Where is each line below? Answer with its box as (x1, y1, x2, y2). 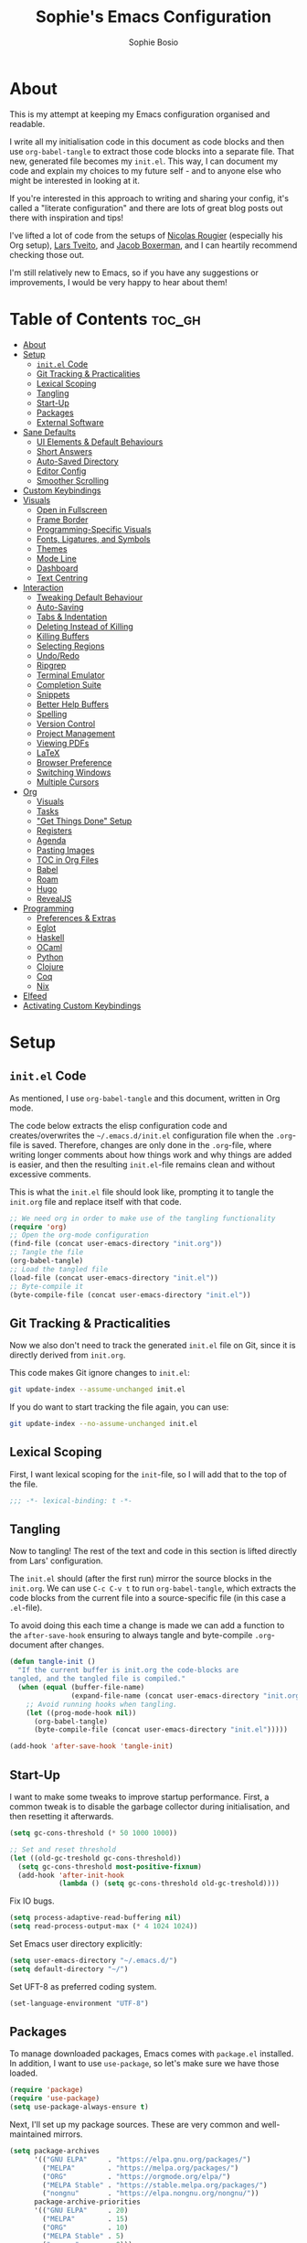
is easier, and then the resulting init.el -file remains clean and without (9, 1159, 276, 1170)
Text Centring (36, 572, 89, 583)
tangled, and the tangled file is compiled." (9, 1674, 185, 1684)
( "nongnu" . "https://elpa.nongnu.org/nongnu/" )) (42, 2189, 259, 2198)
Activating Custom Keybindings (22, 1000, 142, 1011)
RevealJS (36, 893, 72, 904)
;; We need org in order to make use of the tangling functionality (9, 1214, 276, 1223)
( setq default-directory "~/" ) (9, 1964, 129, 1973)
